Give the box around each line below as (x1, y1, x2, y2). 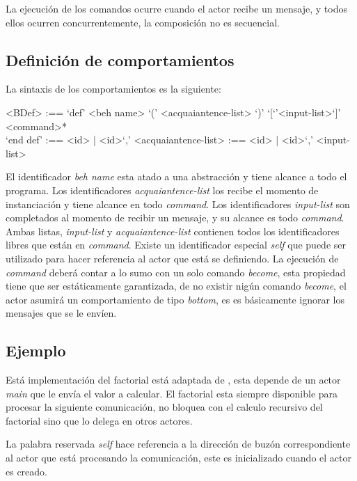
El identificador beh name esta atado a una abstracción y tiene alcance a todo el (6, 169, 347, 184)
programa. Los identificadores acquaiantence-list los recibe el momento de (6, 182, 319, 197)
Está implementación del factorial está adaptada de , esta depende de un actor (6, 372, 341, 387)
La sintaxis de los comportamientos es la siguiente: (6, 81, 221, 96)
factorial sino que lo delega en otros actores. (6, 413, 193, 427)
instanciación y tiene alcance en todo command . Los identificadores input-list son (6, 196, 350, 211)
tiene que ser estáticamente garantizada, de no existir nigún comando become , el (6, 278, 347, 293)
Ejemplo (6, 340, 66, 361)
